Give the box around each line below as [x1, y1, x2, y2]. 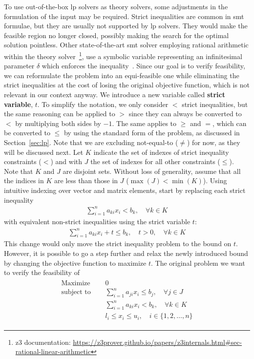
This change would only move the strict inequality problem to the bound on [4, 238, 232, 249]
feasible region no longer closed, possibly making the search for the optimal [4, 30, 229, 40]
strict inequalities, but [182, 99, 248, 109]
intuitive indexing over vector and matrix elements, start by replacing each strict [4, 185, 246, 195]
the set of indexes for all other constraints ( [90, 156, 220, 167]
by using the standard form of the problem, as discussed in [63, 127, 240, 138]
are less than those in [54, 175, 118, 186]
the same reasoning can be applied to [4, 108, 115, 119]
